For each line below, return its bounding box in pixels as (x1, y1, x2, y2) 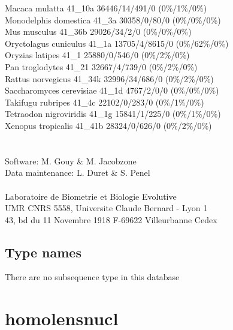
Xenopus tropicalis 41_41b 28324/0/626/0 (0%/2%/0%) (5, 119, 212, 131)
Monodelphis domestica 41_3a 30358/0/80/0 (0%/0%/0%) (5, 13, 221, 26)
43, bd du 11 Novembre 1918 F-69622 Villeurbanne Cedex (5, 213, 217, 226)
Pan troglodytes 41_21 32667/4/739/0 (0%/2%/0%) (5, 60, 198, 73)
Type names (5, 242, 81, 261)
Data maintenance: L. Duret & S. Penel (5, 166, 150, 179)
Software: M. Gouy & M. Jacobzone (5, 154, 137, 167)
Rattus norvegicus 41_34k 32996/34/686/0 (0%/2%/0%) (5, 72, 214, 85)
